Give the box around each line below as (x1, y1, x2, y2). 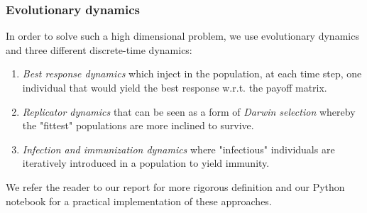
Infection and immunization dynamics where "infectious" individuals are (22, 141, 335, 156)
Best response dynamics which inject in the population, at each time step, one (22, 66, 362, 81)
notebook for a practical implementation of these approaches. (6, 193, 272, 208)
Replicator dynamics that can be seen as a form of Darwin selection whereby (22, 104, 356, 119)
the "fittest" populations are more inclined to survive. (22, 118, 254, 133)
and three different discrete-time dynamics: (6, 42, 192, 57)
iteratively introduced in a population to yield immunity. (22, 155, 270, 170)
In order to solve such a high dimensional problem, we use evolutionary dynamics (6, 28, 359, 43)
